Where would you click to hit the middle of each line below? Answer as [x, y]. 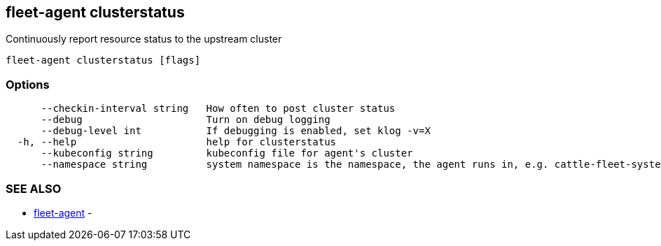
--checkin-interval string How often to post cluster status [218, 109]
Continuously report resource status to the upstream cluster [144, 39]
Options [28, 84]
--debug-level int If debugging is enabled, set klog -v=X [236, 131]
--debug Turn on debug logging [186, 120]
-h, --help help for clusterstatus [177, 142]
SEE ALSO [34, 188]
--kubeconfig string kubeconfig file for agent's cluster [227, 153]
